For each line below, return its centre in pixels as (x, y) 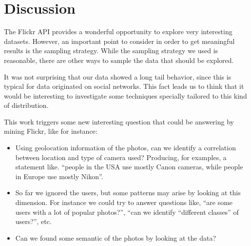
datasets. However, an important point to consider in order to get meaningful (119, 41)
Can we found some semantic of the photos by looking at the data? (116, 237)
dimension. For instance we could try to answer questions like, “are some (124, 202)
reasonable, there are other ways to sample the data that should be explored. (119, 60)
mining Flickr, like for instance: (51, 131)
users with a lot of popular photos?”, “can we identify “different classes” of (127, 212)
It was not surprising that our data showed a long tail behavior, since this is (118, 76)
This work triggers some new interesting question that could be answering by (119, 121)
